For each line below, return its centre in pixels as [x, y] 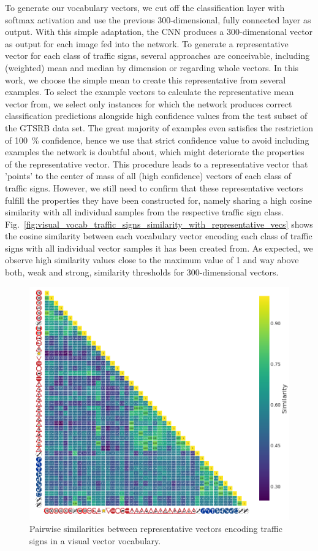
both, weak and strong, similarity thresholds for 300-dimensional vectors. [142, 272]
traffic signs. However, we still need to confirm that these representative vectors [154, 187]
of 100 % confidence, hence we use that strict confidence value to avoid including [157, 140]
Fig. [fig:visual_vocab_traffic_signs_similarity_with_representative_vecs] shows [159, 224]
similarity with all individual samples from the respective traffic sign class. [145, 212]
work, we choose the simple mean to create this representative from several [146, 79]
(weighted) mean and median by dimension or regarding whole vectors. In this [152, 67]
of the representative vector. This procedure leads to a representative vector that [157, 164]
